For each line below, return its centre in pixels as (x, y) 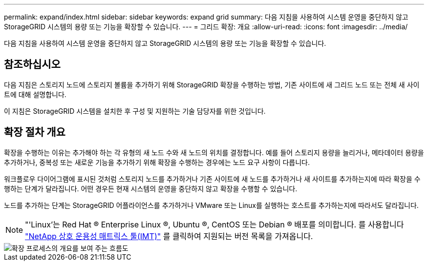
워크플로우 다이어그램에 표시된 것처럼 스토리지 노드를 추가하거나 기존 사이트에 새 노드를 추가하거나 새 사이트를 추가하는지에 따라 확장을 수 (212, 179)
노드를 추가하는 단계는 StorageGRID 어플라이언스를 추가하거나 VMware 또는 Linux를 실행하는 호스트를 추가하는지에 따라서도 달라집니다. (211, 205)
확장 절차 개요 (35, 132)
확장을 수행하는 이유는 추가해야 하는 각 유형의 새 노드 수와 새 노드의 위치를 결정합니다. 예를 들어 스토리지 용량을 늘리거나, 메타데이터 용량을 (214, 152)
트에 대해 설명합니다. (35, 94)
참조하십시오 (32, 64)
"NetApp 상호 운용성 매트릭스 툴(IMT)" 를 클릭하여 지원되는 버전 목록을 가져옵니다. (169, 236)
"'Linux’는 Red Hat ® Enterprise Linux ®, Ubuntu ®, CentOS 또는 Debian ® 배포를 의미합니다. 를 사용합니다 (214, 224)
